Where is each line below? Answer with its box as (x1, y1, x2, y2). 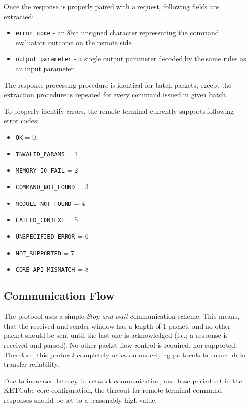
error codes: (4, 115, 39, 126)
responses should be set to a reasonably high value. (4, 394, 157, 405)
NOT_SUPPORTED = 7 (15, 247, 75, 257)
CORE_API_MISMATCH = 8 (15, 264, 89, 274)
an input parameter (15, 63, 74, 74)
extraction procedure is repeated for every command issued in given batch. (4, 89, 228, 100)
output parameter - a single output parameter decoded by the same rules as (15, 53, 246, 64)
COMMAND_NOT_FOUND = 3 (15, 181, 89, 192)
